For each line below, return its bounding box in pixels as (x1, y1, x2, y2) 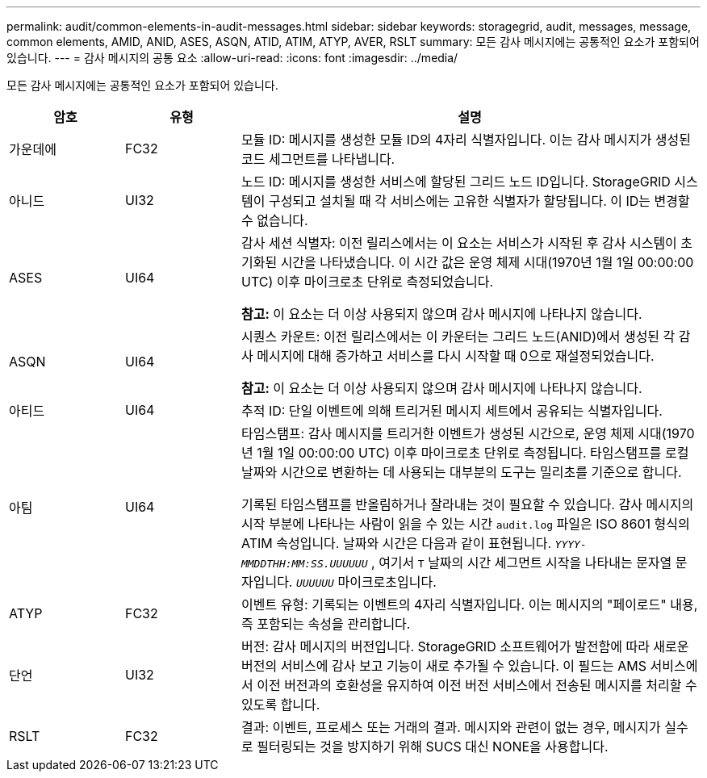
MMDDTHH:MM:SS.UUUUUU (241, 558, 368, 570)
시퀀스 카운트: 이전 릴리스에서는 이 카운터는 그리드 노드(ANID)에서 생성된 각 (241, 328, 676, 345)
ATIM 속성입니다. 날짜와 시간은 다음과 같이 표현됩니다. (241, 535, 552, 551)
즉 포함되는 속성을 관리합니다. (241, 616, 411, 632)
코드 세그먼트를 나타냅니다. (241, 151, 395, 167)
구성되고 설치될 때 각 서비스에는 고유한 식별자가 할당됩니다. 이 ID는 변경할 (268, 193, 690, 209)
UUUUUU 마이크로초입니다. (295, 574, 437, 590)
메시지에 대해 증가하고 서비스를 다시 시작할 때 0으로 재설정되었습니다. (257, 348, 655, 364)
